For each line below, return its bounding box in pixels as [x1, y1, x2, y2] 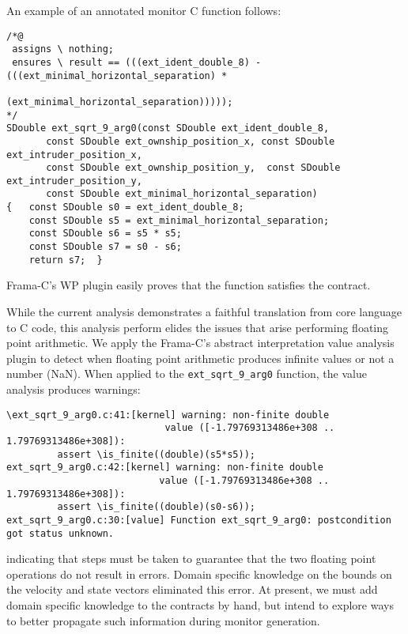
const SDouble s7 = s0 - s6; [28, 241, 182, 253]
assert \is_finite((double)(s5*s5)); [57, 448, 255, 460]
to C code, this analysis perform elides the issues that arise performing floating [6, 319, 389, 335]
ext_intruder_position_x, [6, 149, 142, 160]
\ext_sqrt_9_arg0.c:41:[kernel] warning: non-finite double [6, 409, 330, 421]
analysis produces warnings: [6, 381, 141, 398]
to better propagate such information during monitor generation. [6, 612, 320, 628]
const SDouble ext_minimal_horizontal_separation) [46, 188, 318, 200]
